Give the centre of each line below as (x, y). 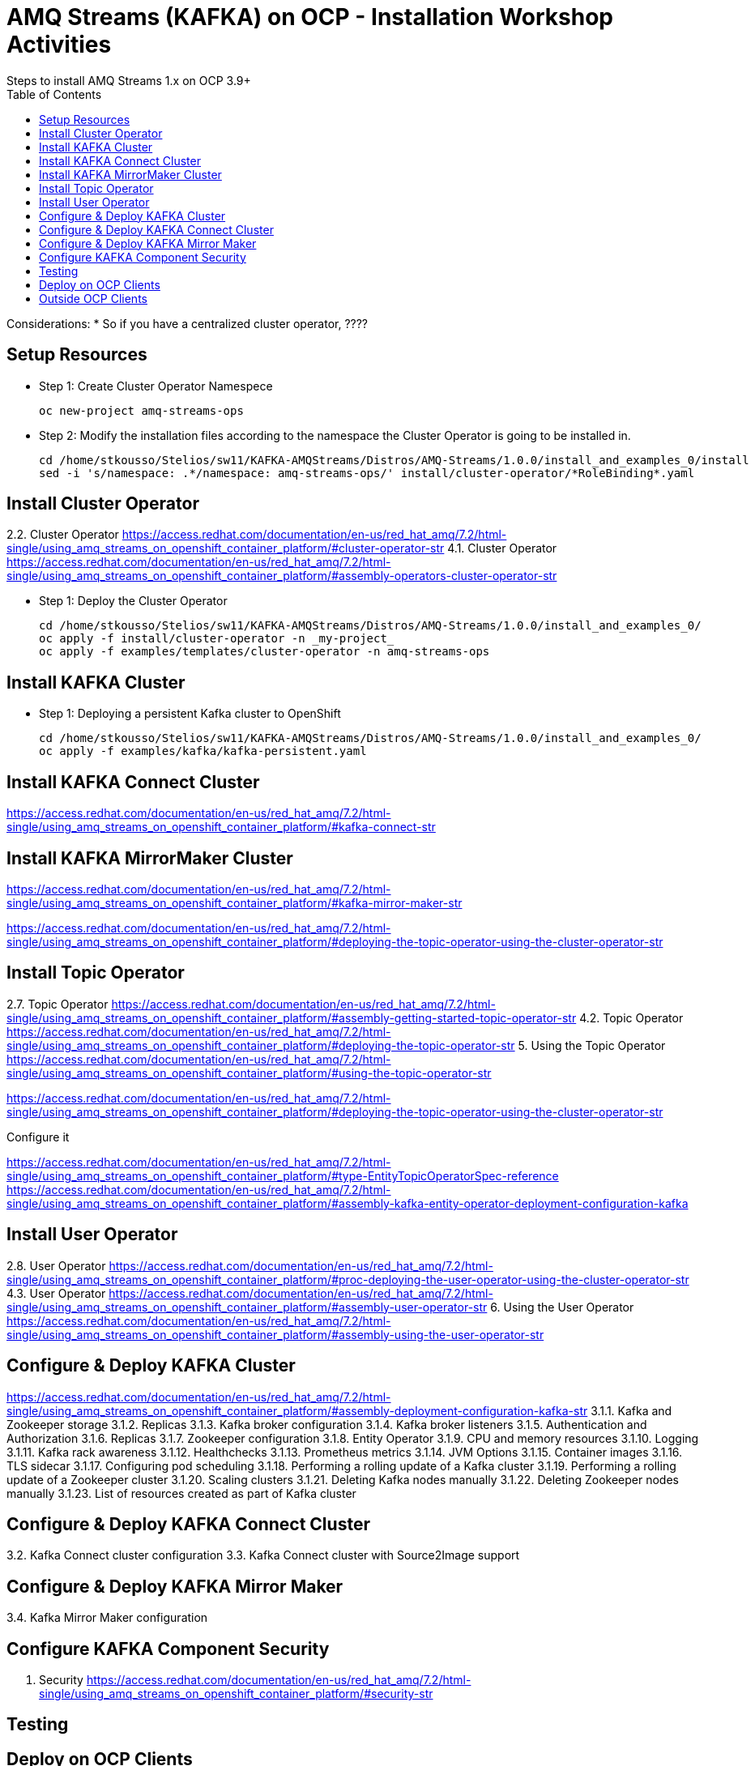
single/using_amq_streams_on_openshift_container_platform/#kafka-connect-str (221, 827)
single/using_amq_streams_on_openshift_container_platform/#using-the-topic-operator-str (249, 1073)
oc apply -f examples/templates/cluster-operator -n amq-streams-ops (264, 652)
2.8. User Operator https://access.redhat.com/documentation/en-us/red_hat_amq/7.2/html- (250, 1265)
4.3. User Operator (56, 1293)
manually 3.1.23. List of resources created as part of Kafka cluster (181, 1493)
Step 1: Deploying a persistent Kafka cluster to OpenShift (190, 714)
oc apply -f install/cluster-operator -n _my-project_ (217, 639)
